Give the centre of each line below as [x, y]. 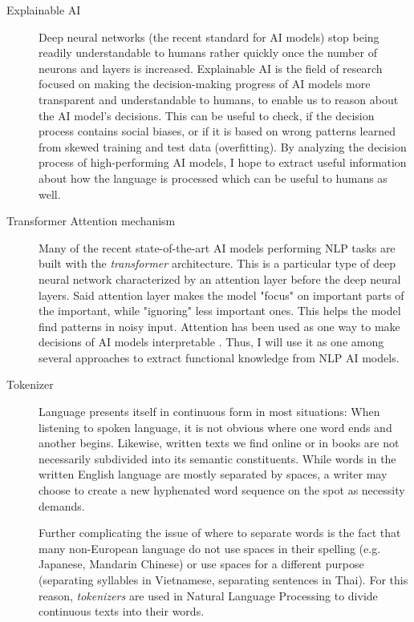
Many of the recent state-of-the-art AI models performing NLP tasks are [217, 247]
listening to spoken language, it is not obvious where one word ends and [215, 427]
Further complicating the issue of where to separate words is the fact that [220, 533]
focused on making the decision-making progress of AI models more [205, 84]
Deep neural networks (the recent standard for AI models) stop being [209, 36]
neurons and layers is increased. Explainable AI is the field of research [211, 68]
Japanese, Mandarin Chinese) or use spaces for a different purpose [201, 564]
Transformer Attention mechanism [91, 221]
